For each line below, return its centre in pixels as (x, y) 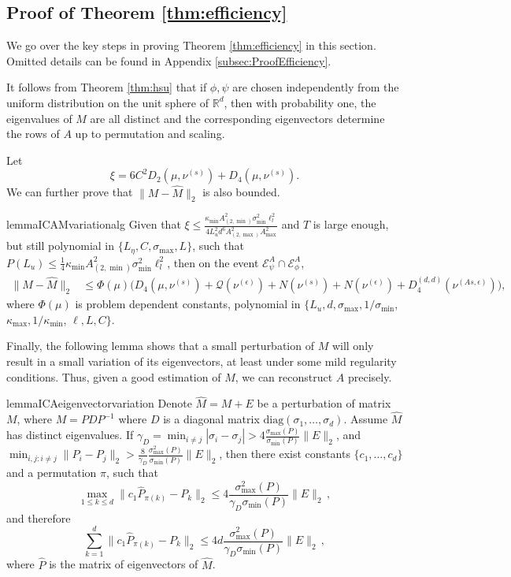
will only (353, 346)
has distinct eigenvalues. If (70, 435)
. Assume (366, 419)
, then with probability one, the (300, 102)
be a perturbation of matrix (324, 403)
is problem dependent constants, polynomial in (188, 304)
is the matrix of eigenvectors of (124, 564)
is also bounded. (241, 192)
